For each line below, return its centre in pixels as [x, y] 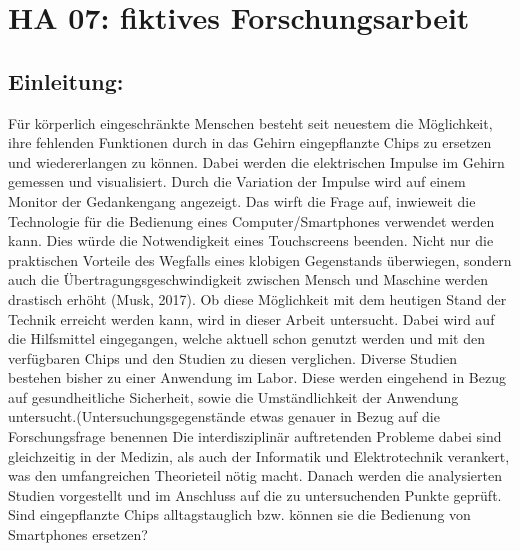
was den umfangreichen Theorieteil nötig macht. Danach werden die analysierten [255, 475]
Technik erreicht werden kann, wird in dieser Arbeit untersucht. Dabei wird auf [251, 318]
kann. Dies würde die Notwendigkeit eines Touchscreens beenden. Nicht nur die [251, 240]
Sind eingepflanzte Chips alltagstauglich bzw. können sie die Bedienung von [239, 514]
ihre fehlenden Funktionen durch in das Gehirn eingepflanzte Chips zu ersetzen [250, 142]
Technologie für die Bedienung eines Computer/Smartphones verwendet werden [251, 220]
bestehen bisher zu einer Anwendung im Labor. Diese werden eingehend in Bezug [257, 377]
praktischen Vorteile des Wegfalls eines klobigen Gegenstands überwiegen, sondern [260, 259]
